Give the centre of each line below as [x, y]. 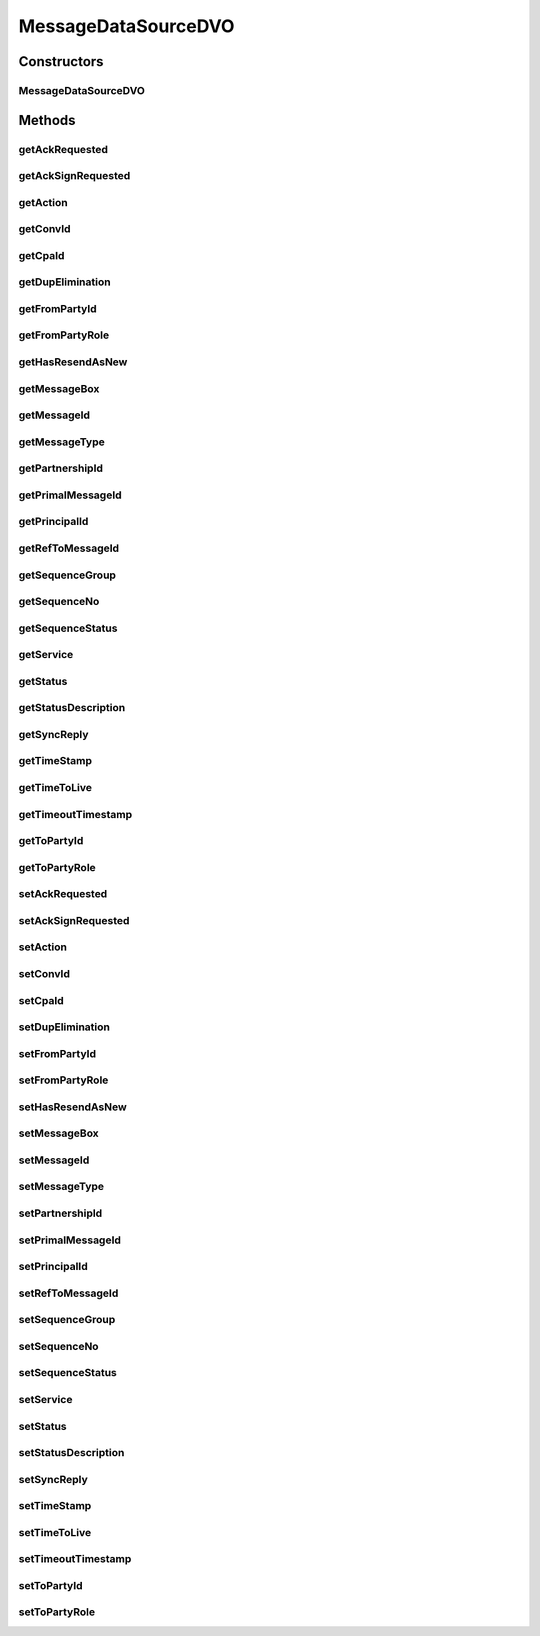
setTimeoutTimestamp [75, 1559]
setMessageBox [58, 1133]
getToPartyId [51, 841]
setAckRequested [63, 894]
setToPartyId [51, 1585]
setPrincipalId [53, 1267]
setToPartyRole [56, 1612]
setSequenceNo [58, 1346]
